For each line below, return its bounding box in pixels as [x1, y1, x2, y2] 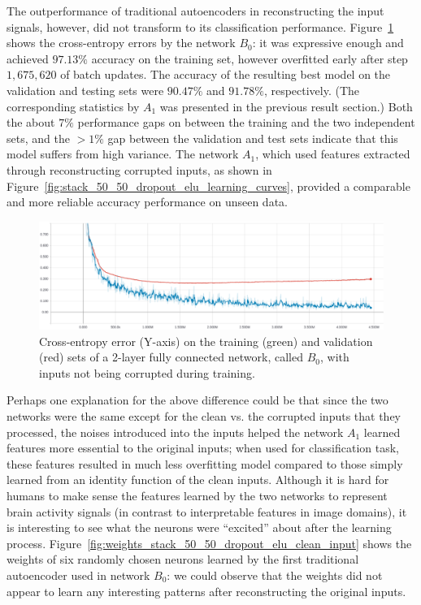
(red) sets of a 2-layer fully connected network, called [39, 348, 303, 365]
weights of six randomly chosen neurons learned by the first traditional [7, 551, 359, 568]
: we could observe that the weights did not [167, 566, 383, 583]
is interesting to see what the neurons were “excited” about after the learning [7, 519, 392, 536]
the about [7, 114, 55, 131]
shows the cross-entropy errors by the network [7, 34, 236, 51]
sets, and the [7, 129, 70, 146]
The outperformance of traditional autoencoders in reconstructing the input [7, 2, 384, 19]
